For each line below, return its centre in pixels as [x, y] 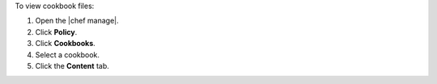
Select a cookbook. [68, 55]
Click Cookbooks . [66, 44]
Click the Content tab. [72, 65]
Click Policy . [56, 31]
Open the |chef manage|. [77, 21]
